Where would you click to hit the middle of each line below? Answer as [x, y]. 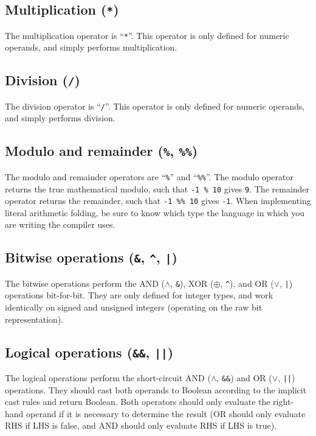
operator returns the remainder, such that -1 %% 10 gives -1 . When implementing [158, 201]
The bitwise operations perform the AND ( [85, 283]
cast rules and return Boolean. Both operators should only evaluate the [138, 402]
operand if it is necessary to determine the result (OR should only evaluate [166, 413]
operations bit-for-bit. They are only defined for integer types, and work [139, 295]
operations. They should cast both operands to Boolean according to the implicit [156, 389]
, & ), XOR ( [192, 283]
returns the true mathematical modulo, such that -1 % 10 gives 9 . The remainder [157, 188]
